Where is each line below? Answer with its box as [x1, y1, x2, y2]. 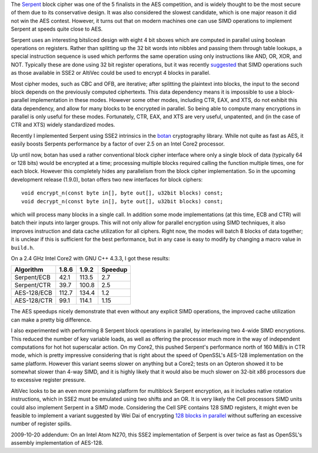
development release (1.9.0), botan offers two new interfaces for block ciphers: [11, 176, 203, 183]
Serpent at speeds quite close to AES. [11, 25, 103, 32]
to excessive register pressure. [11, 376, 86, 383]
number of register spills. [11, 420, 72, 427]
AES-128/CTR [14, 296, 53, 305]
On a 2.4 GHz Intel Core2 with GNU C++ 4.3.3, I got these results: [11, 254, 170, 262]
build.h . [11, 244, 35, 251]
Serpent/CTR [14, 281, 51, 289]
